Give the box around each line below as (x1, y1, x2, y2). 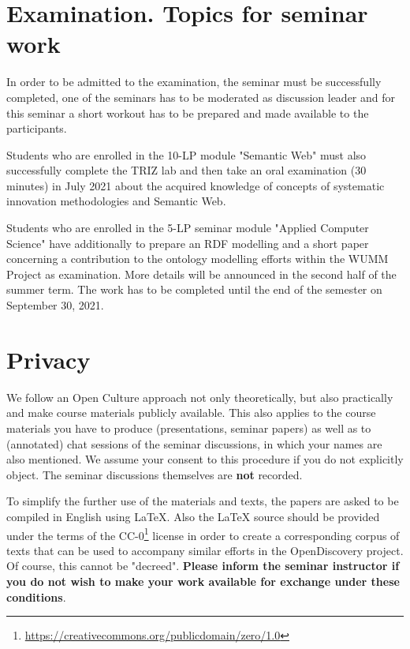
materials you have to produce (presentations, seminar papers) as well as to (6, 419, 371, 436)
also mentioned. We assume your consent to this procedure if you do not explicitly (6, 451, 404, 467)
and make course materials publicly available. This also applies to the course (6, 404, 376, 421)
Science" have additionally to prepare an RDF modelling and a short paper (6, 234, 369, 251)
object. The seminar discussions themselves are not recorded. (6, 466, 303, 482)
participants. (6, 120, 67, 137)
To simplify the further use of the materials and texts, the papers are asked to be (6, 493, 399, 509)
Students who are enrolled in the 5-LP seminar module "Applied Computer (6, 219, 369, 236)
